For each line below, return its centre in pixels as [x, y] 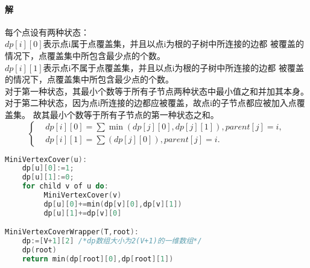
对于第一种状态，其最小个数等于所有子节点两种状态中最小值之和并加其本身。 [157, 91]
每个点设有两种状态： [47, 32]
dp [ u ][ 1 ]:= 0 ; [48, 177]
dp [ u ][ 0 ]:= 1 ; [48, 168]
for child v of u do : [65, 186]
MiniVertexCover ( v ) [83, 195]
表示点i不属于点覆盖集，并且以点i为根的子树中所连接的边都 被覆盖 [173, 67]
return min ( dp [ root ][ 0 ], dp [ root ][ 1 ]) [98, 259]
